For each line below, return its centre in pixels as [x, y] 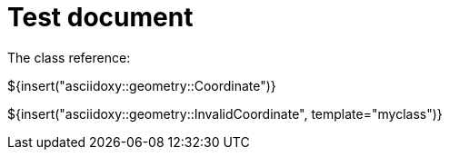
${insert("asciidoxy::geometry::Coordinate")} [142, 85]
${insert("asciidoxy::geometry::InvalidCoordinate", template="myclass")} [225, 113]
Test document [100, 17]
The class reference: [69, 57]
